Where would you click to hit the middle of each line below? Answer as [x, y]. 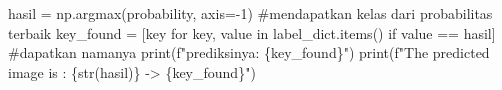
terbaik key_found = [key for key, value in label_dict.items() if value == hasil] [252, 32]
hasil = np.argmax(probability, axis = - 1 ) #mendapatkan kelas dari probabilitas [250, 13]
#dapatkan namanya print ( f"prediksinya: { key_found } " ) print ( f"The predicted [249, 52]
